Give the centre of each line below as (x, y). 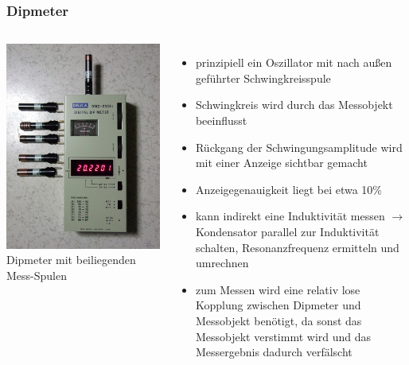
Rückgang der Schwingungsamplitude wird (299, 147)
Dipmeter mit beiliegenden (71, 260)
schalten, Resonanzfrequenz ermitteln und (297, 247)
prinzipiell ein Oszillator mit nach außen (294, 62)
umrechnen (222, 263)
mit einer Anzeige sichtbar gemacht (281, 163)
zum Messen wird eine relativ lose (278, 289)
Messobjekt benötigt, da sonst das (279, 320)
